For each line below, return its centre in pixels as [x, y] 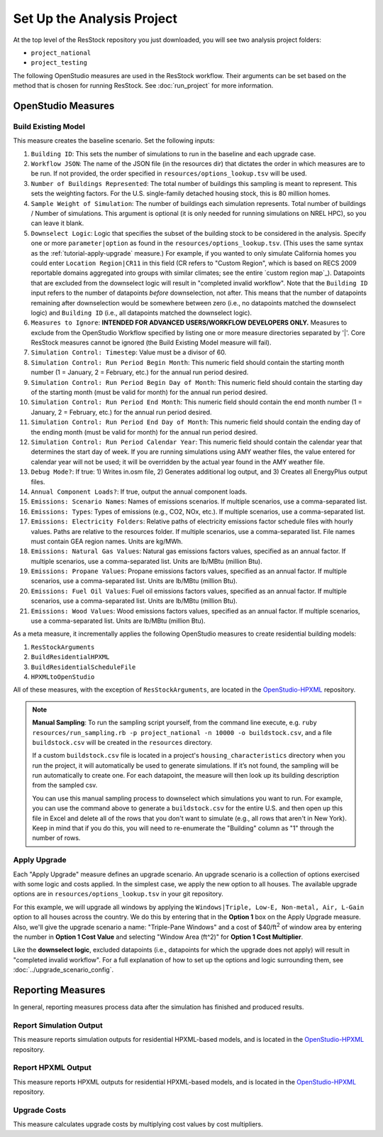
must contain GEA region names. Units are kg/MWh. [107, 541]
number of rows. [56, 838]
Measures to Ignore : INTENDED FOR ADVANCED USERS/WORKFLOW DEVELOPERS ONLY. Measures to [189, 322]
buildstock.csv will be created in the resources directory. [122, 742]
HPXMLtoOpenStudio [63, 677]
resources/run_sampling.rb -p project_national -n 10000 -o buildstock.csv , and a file [182, 732]
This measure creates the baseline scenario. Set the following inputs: [114, 141]
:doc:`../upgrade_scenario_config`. [63, 970]
